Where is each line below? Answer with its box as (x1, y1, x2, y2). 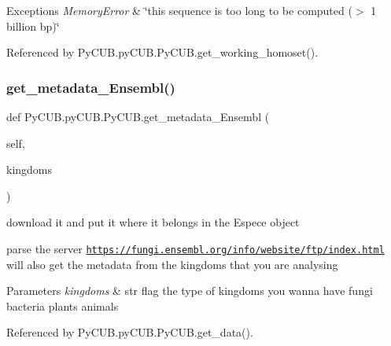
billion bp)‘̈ (6, 17, 60, 34)
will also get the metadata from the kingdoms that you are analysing (6, 256, 338, 272)
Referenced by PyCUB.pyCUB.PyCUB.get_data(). (6, 324, 253, 340)
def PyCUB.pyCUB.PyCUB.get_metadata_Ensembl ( (6, 109, 270, 124)
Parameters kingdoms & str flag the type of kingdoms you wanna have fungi (6, 282, 373, 299)
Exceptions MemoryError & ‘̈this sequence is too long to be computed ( (6, 2, 352, 18)
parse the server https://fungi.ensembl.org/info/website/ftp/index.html (6, 240, 385, 256)
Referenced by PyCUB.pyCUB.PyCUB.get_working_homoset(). (6, 44, 319, 61)
